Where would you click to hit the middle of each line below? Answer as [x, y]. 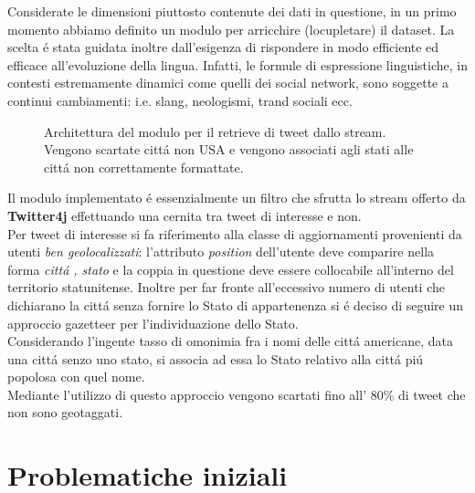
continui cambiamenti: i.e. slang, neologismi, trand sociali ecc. [180, 100]
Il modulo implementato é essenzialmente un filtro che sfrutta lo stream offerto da [237, 198]
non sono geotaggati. [65, 412]
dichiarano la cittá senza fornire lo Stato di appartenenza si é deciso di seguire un [236, 304]
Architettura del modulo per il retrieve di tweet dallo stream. [215, 131]
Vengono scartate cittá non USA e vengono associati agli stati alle [229, 149]
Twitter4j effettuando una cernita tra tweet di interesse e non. [185, 215]
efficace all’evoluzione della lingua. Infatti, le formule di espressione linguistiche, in [237, 64]
